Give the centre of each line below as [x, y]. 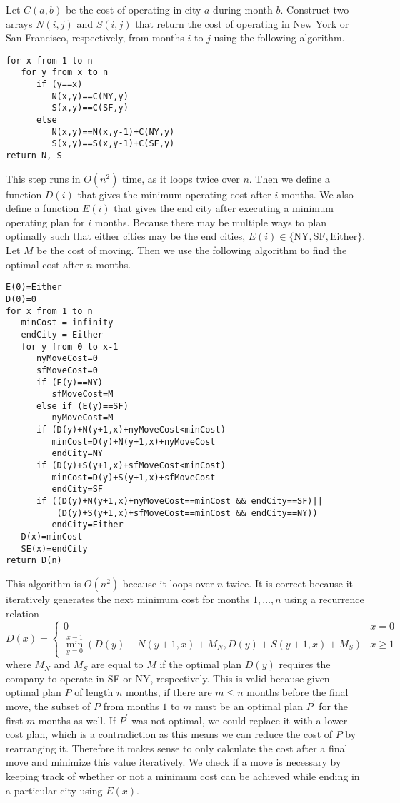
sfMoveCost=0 [67, 370]
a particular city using [54, 790]
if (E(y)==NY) [70, 382]
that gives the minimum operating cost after [174, 194]
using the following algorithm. [279, 37]
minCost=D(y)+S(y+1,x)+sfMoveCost [134, 477]
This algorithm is [44, 583]
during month [243, 9]
